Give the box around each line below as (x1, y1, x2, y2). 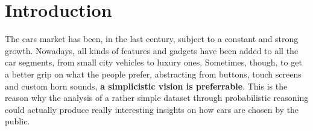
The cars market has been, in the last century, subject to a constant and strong (5, 32, 299, 45)
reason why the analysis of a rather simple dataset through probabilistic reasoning (5, 91, 309, 104)
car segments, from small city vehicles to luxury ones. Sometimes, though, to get (5, 56, 302, 69)
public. (5, 115, 30, 127)
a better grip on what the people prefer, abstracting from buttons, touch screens (5, 67, 302, 80)
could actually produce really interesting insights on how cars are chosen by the (5, 103, 299, 115)
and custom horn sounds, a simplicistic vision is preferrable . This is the (5, 79, 288, 92)
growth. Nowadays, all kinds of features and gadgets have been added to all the (5, 44, 299, 56)
